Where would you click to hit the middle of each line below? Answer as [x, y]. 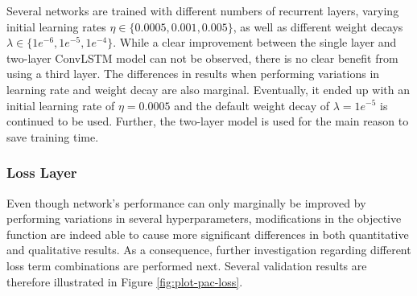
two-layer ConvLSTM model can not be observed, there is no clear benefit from [202, 58]
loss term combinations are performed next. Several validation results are [187, 265]
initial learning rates [56, 26]
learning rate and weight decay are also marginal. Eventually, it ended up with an [208, 89]
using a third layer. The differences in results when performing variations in [193, 74]
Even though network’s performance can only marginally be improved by [186, 202]
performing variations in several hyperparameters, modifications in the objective [204, 218]
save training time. [53, 136]
